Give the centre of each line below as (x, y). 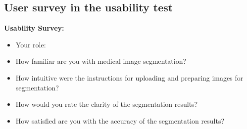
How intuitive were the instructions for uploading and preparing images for (129, 77)
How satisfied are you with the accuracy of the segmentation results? (120, 120)
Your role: (31, 44)
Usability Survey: (34, 28)
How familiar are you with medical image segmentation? (101, 61)
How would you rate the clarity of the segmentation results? (107, 104)
